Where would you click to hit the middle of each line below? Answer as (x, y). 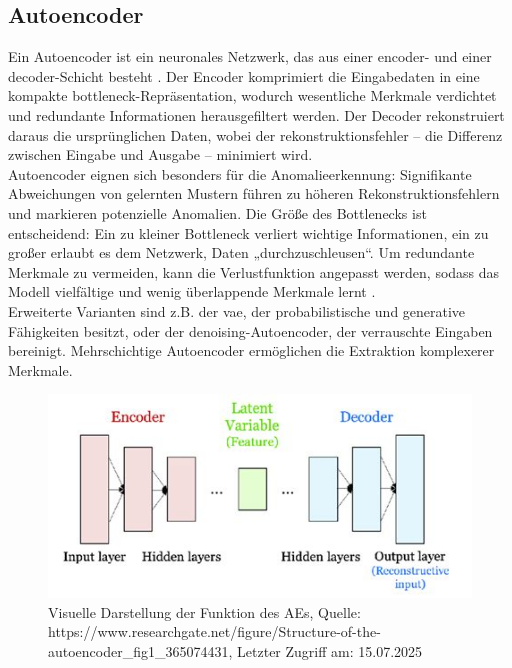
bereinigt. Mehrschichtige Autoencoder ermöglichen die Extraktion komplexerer (251, 350)
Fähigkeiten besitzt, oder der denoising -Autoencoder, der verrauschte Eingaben (250, 330)
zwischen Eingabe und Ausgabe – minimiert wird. (160, 154)
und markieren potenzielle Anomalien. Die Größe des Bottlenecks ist (217, 212)
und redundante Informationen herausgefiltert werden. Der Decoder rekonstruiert (256, 114)
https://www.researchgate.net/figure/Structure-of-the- (214, 631)
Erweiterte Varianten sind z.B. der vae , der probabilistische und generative (237, 310)
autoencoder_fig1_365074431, (140, 651)
